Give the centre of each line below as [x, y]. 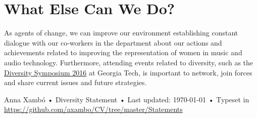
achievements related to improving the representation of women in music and [123, 52]
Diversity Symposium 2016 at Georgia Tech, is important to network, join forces [128, 72]
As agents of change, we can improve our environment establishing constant [121, 33]
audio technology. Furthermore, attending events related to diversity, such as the [129, 62]
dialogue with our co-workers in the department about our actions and [113, 42]
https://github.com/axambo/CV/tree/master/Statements [93, 109]
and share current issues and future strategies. [75, 82]
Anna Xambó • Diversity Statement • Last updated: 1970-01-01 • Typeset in [127, 99]
